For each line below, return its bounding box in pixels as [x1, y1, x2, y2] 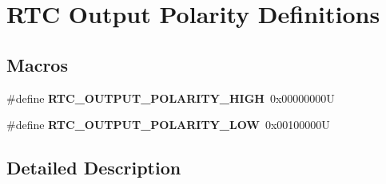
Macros [6, 52, 68, 76]
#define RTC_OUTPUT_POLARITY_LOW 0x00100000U [6, 116, 330, 133]
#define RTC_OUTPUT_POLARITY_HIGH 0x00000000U [6, 89, 335, 106]
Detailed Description [6, 155, 181, 180]
